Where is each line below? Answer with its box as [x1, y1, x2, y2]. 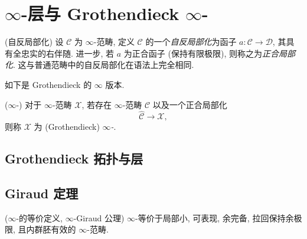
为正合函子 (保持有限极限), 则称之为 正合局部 [123, 47, 295, 59]
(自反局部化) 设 [5, 35, 64, 48]
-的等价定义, [16, 211, 63, 224]
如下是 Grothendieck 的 [5, 78, 92, 90]
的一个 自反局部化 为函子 [145, 35, 237, 48]
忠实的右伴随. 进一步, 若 [21, 47, 115, 59]
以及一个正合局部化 [152, 98, 227, 110]
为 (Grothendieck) [34, 120, 100, 133]
